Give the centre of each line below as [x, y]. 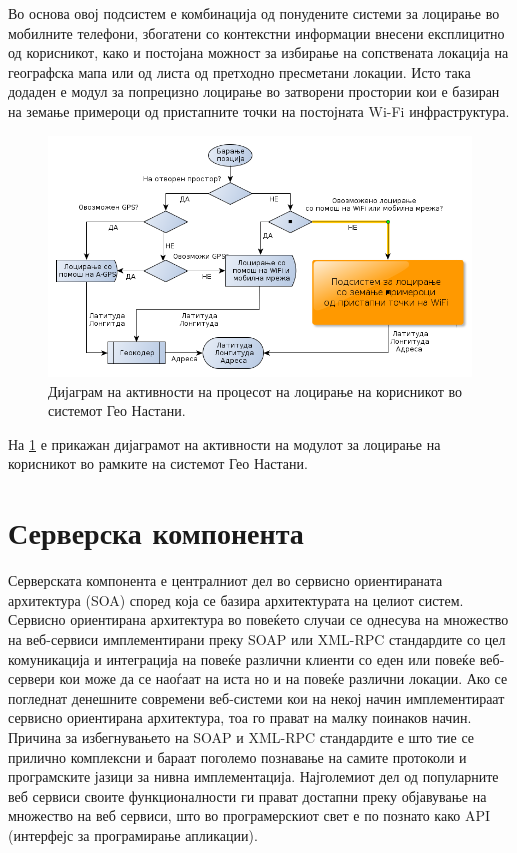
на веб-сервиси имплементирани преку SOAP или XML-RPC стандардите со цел [257, 638]
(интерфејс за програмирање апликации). [133, 834]
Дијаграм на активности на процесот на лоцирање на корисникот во [255, 390]
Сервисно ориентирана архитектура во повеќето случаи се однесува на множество [258, 619]
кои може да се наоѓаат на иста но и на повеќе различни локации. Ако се [283, 678]
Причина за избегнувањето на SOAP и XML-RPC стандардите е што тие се [241, 736]
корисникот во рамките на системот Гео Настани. [158, 463]
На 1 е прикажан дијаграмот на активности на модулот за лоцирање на [224, 443]
